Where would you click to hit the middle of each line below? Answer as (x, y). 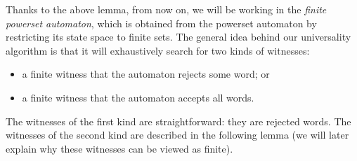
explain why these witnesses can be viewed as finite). (119, 148)
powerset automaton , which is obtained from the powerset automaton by (161, 23)
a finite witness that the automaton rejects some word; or (146, 74)
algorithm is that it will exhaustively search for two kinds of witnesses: (158, 50)
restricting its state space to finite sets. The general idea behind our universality (178, 37)
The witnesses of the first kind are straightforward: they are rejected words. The (178, 121)
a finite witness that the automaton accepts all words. (138, 97)
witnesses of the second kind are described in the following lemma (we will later (177, 135)
